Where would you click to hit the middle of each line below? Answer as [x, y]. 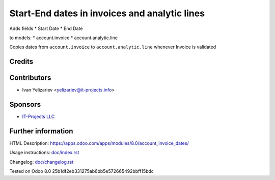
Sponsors [25, 104]
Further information [41, 131]
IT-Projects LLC [38, 116]
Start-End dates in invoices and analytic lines [107, 13]
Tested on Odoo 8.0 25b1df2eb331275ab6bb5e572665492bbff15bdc [81, 171]
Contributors [30, 78]
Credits [21, 62]
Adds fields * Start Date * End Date [46, 28]
